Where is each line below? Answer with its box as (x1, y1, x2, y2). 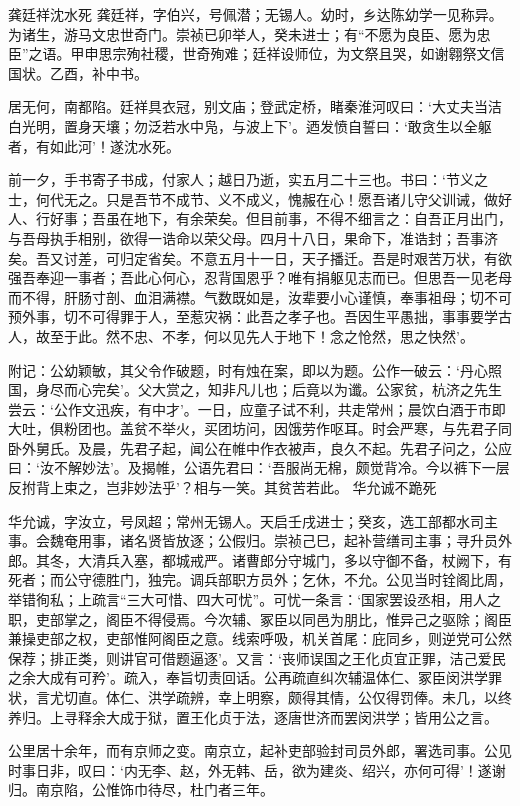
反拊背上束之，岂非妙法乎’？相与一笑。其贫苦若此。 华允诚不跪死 (8, 477, 437, 498)
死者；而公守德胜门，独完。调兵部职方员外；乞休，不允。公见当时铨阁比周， (8, 569, 512, 590)
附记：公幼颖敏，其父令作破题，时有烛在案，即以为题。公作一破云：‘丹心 (8, 359, 488, 380)
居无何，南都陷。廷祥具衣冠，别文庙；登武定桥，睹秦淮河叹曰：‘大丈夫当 (8, 96, 488, 117)
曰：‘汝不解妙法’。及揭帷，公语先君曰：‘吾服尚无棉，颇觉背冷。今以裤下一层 (8, 457, 510, 478)
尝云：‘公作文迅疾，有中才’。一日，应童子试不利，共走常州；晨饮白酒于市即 (8, 398, 506, 419)
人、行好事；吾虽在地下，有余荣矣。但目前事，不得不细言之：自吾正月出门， (8, 208, 512, 229)
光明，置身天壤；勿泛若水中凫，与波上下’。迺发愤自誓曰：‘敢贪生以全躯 (21, 115, 492, 136)
